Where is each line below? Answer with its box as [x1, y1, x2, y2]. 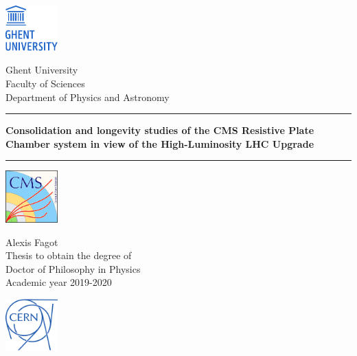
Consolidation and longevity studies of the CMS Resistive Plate [5, 123, 314, 137]
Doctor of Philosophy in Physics [5, 261, 141, 276]
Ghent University [5, 63, 78, 77]
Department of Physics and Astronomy [5, 89, 170, 104]
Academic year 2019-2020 [5, 275, 112, 289]
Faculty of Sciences [5, 76, 85, 90]
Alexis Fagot [5, 234, 58, 249]
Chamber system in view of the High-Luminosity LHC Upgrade [5, 136, 314, 151]
